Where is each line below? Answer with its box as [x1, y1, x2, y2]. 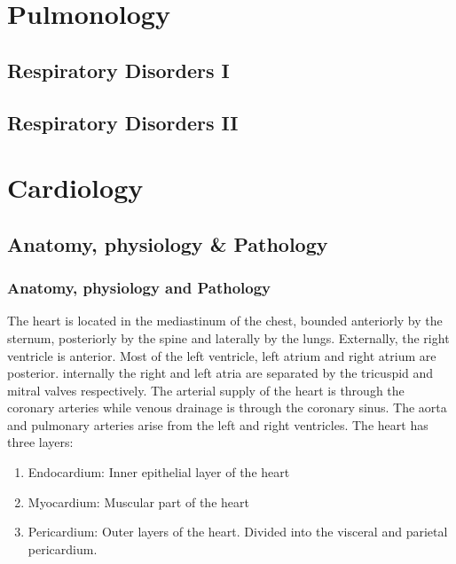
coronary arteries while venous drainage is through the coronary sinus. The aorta [7, 398, 447, 417]
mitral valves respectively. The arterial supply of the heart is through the [7, 380, 405, 399]
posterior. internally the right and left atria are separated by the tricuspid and [7, 364, 434, 382]
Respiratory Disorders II [7, 108, 239, 136]
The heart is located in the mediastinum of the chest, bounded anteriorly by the [7, 311, 443, 330]
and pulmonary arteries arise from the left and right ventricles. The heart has [7, 415, 428, 434]
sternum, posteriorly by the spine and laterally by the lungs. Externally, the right [7, 328, 450, 347]
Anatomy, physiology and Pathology [7, 277, 271, 299]
